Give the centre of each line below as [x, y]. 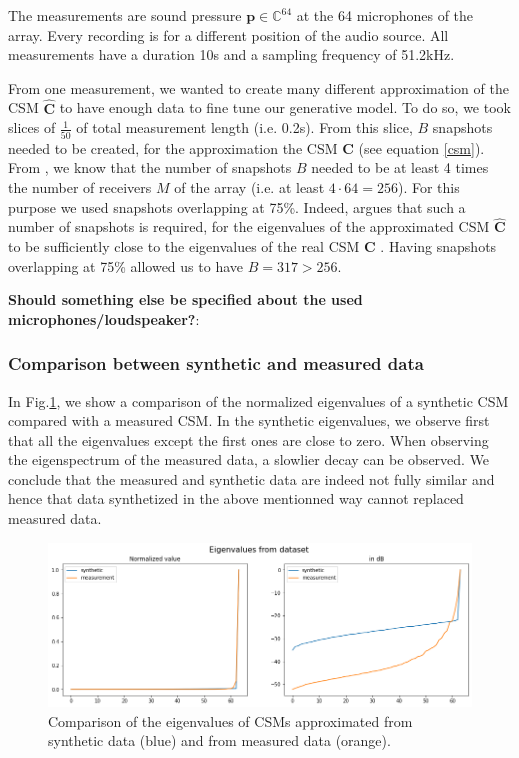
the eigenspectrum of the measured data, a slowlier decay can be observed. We [249, 459]
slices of [32, 127]
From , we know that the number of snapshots [150, 167]
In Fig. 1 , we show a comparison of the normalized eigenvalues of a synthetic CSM [258, 400]
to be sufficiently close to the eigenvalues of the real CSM [184, 245]
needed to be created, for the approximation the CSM [173, 147]
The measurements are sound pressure [125, 15]
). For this [428, 186]
